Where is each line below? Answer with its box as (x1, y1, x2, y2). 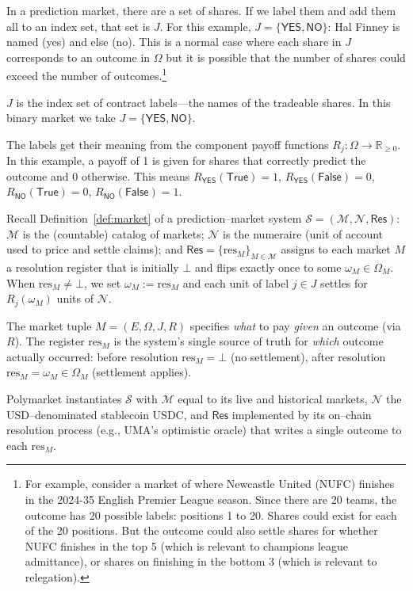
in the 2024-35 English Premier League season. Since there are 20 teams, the (25, 491, 397, 508)
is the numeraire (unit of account (223, 225, 384, 242)
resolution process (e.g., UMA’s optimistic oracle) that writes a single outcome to (6, 421, 402, 438)
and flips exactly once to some (194, 259, 342, 276)
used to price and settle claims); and (6, 241, 183, 257)
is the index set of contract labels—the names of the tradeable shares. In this (16, 93, 391, 110)
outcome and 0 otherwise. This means (6, 167, 190, 184)
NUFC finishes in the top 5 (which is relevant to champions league (25, 537, 349, 554)
